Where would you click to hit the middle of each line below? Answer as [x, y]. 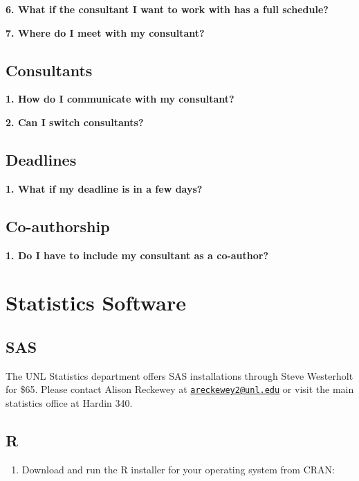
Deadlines [41, 159]
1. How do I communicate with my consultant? [120, 99]
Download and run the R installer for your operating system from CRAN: [178, 469]
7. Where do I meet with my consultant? [105, 32]
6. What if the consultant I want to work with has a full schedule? [167, 9]
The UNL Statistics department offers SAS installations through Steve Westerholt [179, 375]
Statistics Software [96, 303]
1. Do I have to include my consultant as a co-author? [137, 255]
